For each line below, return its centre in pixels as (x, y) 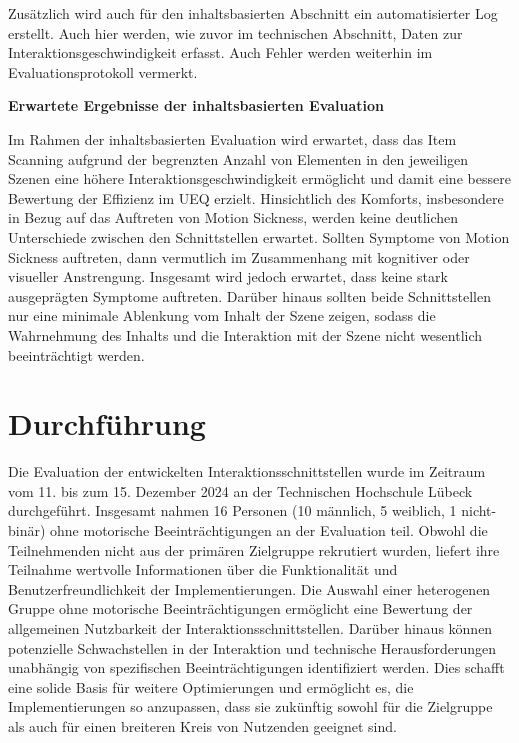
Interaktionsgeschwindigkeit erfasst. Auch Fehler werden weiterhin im (220, 52)
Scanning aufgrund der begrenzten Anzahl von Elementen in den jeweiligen (238, 158)
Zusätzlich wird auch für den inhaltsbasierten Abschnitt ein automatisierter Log (253, 13)
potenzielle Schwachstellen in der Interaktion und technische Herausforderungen (252, 647)
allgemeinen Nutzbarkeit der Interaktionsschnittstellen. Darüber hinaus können (250, 627)
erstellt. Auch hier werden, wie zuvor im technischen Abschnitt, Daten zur (235, 32)
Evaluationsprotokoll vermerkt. (103, 71)
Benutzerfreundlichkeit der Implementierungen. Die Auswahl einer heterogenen (249, 588)
